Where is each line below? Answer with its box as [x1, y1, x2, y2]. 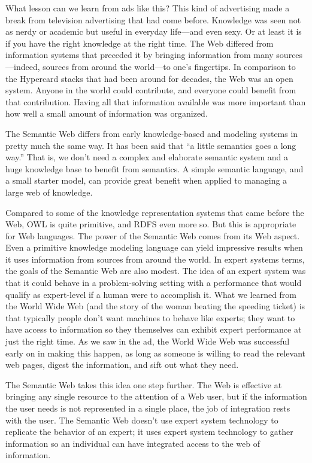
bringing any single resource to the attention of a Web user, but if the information [5, 390, 307, 403]
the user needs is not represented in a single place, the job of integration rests [5, 402, 290, 414]
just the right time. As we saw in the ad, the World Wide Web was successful [5, 335, 290, 348]
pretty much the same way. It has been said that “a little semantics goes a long [5, 139, 296, 151]
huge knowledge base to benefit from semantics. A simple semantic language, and [5, 162, 304, 175]
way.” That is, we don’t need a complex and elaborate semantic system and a [5, 151, 289, 163]
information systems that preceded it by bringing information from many [5, 48, 274, 61]
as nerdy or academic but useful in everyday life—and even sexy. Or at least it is [5, 25, 302, 38]
